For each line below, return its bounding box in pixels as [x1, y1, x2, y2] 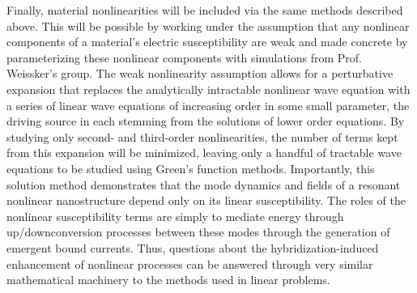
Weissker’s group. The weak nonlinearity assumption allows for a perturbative [6, 65, 394, 82]
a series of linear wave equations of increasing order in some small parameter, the [6, 96, 410, 113]
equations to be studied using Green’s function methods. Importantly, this [6, 159, 375, 176]
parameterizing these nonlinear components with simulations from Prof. [6, 49, 362, 66]
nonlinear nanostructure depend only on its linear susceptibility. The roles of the [6, 192, 406, 209]
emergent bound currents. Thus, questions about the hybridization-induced [6, 239, 379, 256]
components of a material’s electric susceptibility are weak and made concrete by [6, 33, 408, 50]
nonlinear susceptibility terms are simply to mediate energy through [6, 207, 344, 224]
